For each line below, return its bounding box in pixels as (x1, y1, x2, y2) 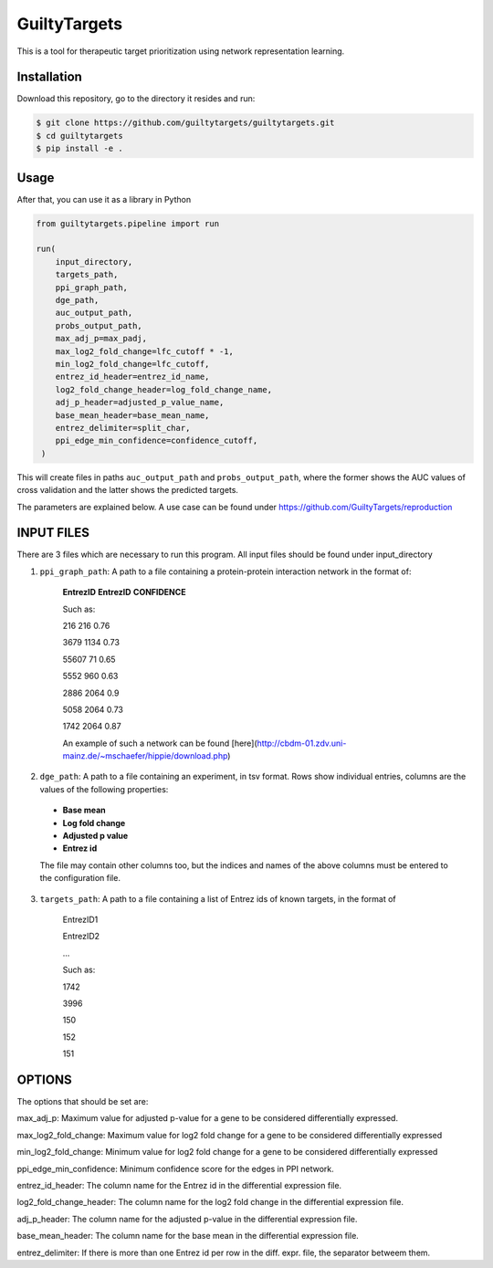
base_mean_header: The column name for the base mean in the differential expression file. (16, 1231, 360, 1242)
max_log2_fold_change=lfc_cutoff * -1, (55, 346, 235, 356)
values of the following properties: (39, 783, 169, 794)
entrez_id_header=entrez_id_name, (55, 372, 210, 382)
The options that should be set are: (16, 1096, 149, 1107)
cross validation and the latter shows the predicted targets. (16, 485, 239, 496)
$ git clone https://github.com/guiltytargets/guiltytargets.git (36, 118, 335, 128)
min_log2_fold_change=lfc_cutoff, (55, 359, 210, 369)
